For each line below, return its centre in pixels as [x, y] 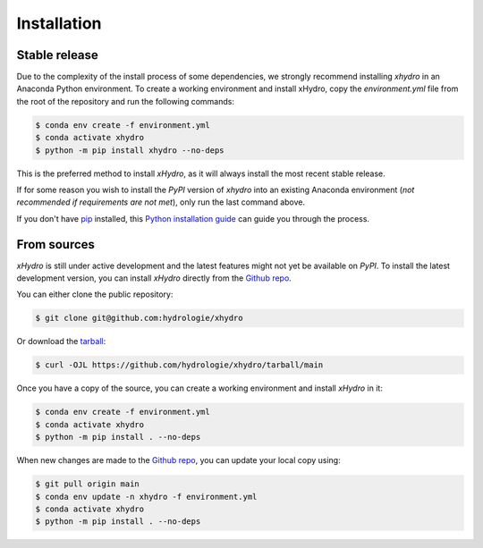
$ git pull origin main [88, 484]
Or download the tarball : [61, 341]
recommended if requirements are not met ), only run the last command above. [161, 202]
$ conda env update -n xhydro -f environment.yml [146, 497]
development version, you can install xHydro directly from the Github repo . [154, 278]
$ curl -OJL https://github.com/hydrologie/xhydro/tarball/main [179, 365]
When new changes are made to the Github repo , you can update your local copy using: [178, 460]
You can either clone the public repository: [95, 294]
